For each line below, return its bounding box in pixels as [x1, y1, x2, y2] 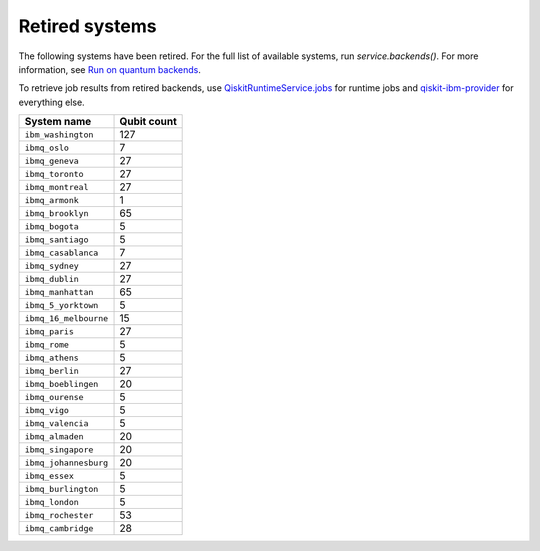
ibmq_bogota [24, 221, 79, 232]
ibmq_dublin [24, 273, 79, 284]
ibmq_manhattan [24, 286, 94, 297]
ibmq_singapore [24, 444, 94, 455]
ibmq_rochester [24, 510, 94, 520]
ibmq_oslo [24, 142, 70, 153]
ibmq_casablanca [24, 247, 99, 258]
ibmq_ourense [24, 391, 84, 402]
